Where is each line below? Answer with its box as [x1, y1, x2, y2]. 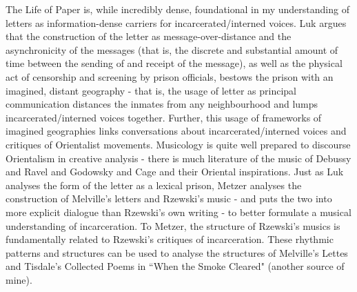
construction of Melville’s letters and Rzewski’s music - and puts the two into [6, 191, 332, 206]
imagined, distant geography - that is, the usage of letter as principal [6, 83, 296, 97]
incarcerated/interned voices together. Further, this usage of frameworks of [6, 110, 322, 124]
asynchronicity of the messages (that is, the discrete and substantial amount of [6, 42, 338, 57]
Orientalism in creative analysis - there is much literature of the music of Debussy [6, 150, 351, 165]
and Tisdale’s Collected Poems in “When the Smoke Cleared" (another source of [6, 259, 345, 273]
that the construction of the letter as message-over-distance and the [6, 29, 292, 43]
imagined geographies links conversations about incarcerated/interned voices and [6, 124, 347, 138]
